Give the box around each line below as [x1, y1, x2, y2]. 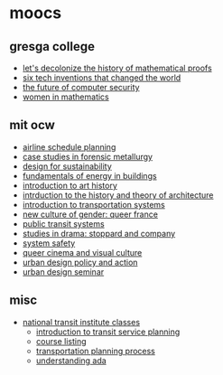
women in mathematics [22, 91, 110, 102]
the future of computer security [22, 82, 140, 92]
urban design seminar [22, 266, 105, 277]
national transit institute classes [22, 316, 141, 327]
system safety [22, 238, 76, 248]
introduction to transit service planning [35, 326, 181, 337]
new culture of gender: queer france [22, 209, 158, 220]
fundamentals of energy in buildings [22, 170, 157, 181]
